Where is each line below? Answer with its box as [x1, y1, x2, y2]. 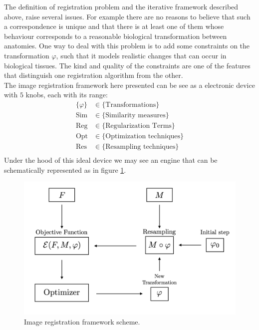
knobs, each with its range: [25, 89, 108, 100]
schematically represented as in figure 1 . [4, 164, 126, 175]
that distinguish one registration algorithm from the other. [4, 70, 183, 80]
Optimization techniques [105, 133, 181, 140]
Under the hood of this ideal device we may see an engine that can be [4, 155, 218, 165]
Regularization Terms [105, 122, 172, 130]
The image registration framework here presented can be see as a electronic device [4, 79, 255, 90]
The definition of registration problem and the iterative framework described [4, 1, 239, 11]
